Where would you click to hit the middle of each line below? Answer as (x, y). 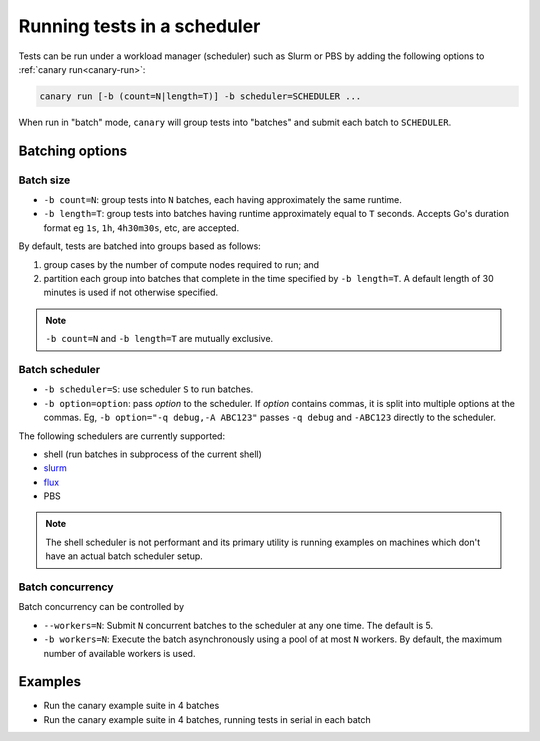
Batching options (73, 150)
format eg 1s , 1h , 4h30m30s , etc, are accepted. (141, 227)
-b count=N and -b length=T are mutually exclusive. (159, 339)
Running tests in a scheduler (139, 26)
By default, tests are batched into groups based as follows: (140, 246)
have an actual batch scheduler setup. (124, 556)
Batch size (44, 180)
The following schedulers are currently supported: (121, 436)
